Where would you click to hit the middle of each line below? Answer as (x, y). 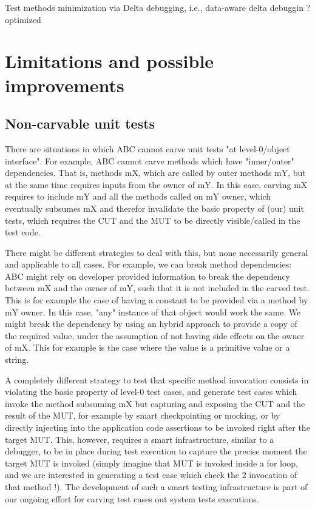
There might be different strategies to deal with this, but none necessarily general (157, 252)
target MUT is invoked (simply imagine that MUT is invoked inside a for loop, (151, 463)
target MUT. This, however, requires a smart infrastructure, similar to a (140, 439)
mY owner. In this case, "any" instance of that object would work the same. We (153, 312)
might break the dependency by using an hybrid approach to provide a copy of (151, 324)
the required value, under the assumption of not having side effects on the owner (155, 335)
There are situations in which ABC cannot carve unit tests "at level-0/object (147, 148)
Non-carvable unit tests (80, 123)
